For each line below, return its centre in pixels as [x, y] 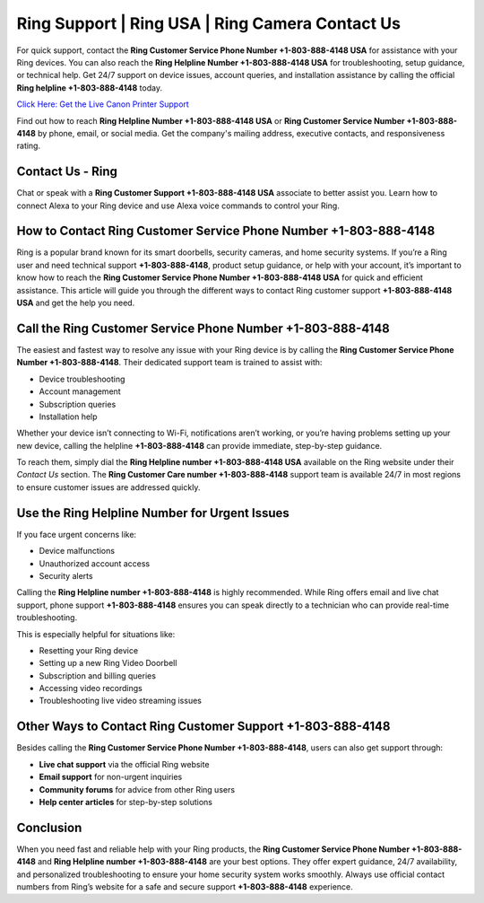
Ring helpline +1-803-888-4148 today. [90, 88]
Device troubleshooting [82, 379]
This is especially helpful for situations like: [96, 634]
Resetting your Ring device [89, 650]
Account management [80, 391]
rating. [28, 146]
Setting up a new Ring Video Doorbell [108, 663]
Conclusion [49, 827]
